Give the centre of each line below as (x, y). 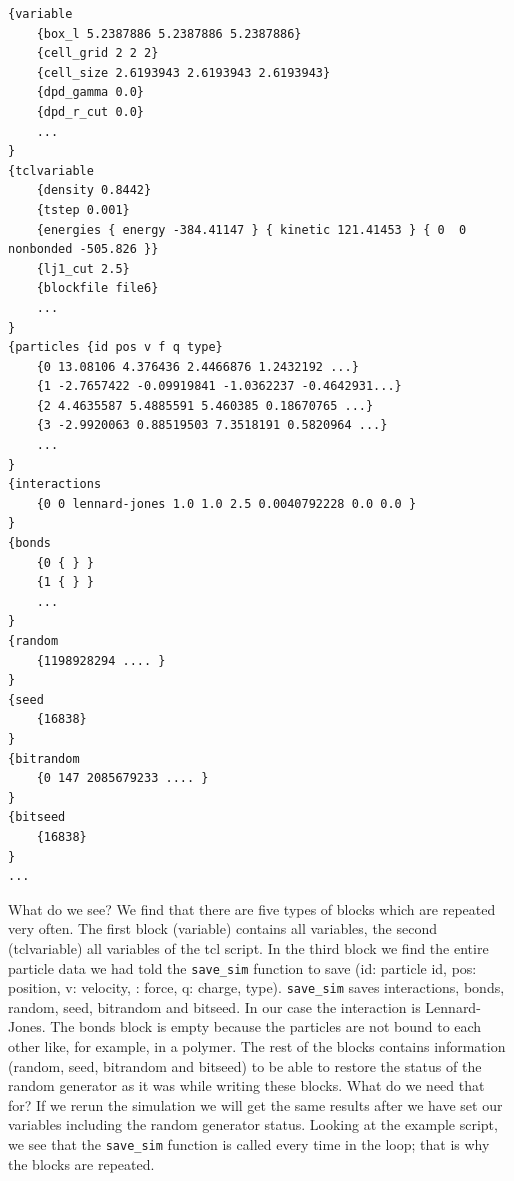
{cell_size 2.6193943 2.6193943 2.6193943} (183, 72)
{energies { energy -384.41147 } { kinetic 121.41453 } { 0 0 (251, 229)
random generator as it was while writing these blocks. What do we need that (246, 1085)
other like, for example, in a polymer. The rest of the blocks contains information (257, 1046)
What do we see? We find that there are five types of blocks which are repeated (252, 908)
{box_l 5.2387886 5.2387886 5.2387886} (169, 33)
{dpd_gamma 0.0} (90, 92)
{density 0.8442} (94, 190)
